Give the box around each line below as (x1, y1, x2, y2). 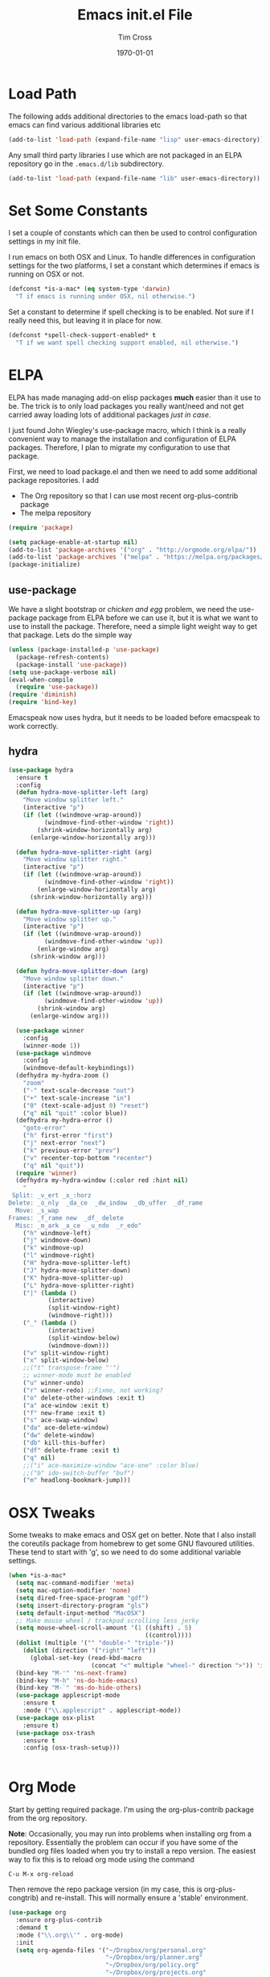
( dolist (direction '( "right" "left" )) (22, 1646, 157, 1654)
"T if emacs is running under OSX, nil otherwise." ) (15, 293, 196, 301)
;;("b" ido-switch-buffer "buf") (22, 1469, 135, 1477)
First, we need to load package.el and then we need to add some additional (8, 466, 258, 477)
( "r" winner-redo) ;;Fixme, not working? (22, 1386, 163, 1394)
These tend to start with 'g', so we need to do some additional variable (8, 1547, 241, 1557)
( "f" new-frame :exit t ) (22, 1409, 106, 1417)
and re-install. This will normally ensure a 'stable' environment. (40, 1893, 248, 1903)
